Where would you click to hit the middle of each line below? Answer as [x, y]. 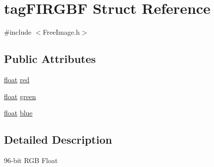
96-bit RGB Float [31, 160]
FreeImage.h [61, 32]
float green [20, 96]
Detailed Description [58, 139]
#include [18, 32]
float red [17, 79]
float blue [18, 113]
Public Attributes [50, 59]
